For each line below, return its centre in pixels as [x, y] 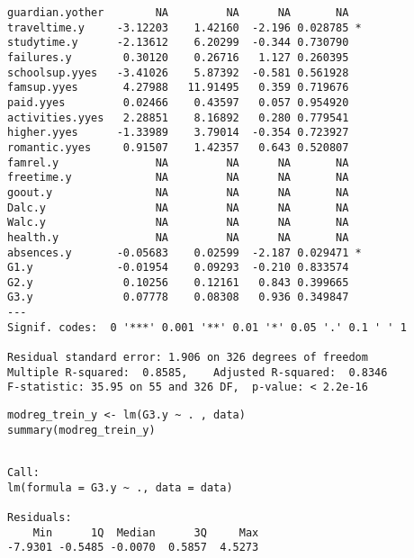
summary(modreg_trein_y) [81, 430]
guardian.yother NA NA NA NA [178, 13]
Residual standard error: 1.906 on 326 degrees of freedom [188, 358]
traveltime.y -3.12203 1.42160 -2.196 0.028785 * [184, 27]
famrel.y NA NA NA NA [178, 162]
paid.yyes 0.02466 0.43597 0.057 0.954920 [178, 102]
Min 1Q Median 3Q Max [146, 532]
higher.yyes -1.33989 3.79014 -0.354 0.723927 [178, 133]
